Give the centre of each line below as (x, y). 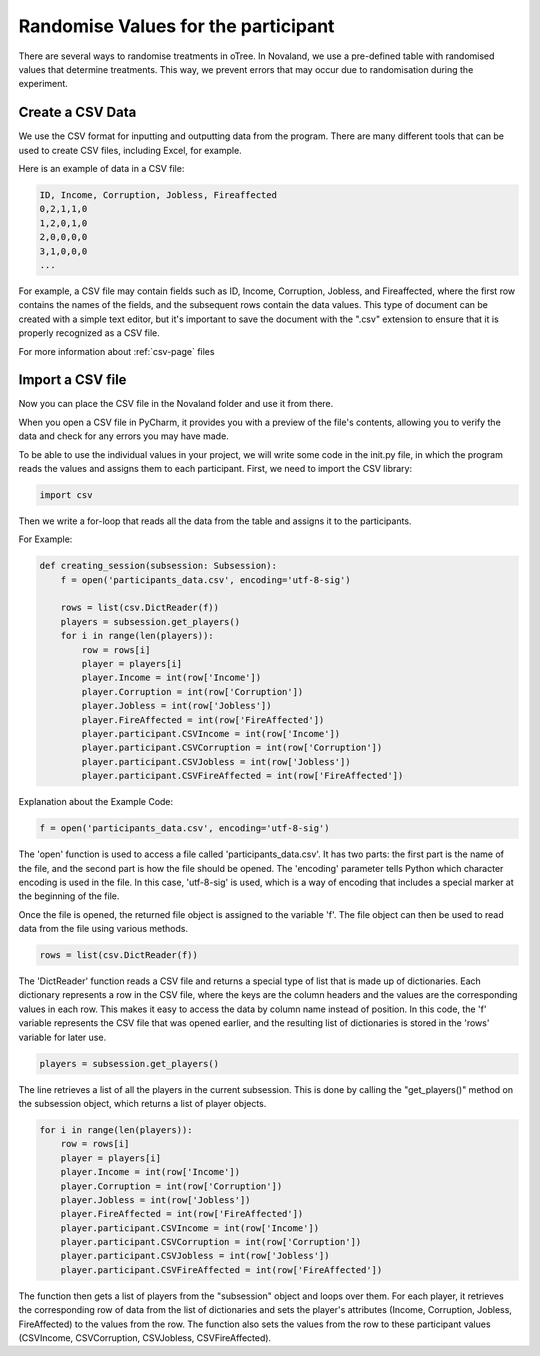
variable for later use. (62, 1037)
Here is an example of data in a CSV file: (101, 169)
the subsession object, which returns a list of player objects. (142, 1103)
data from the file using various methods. (103, 929)
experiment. (43, 84)
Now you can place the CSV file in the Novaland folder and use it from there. (176, 404)
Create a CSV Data (77, 112)
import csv (66, 494)
